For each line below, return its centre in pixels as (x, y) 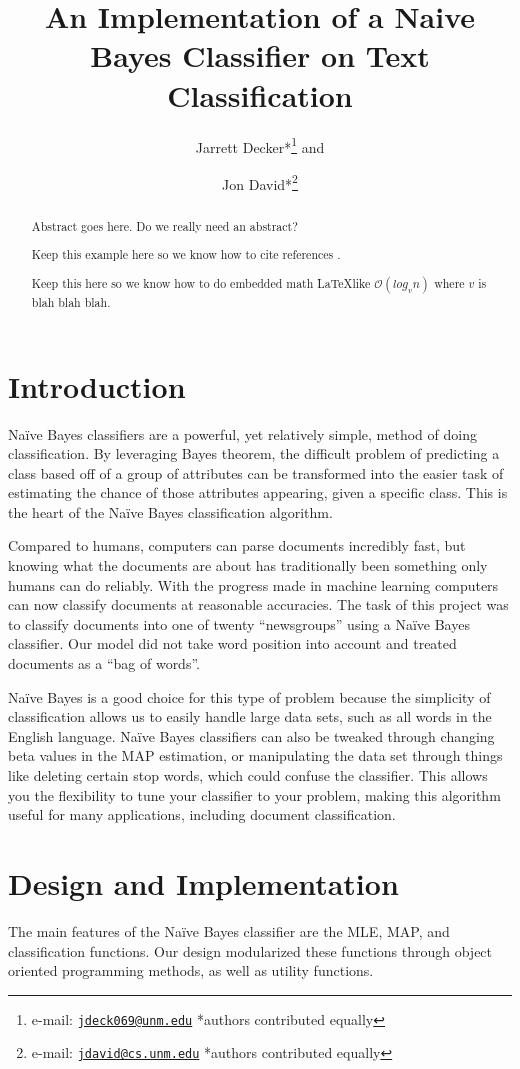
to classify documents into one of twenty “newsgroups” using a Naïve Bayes (239, 623)
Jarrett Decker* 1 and (260, 145)
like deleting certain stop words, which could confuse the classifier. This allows (248, 775)
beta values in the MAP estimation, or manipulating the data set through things (255, 755)
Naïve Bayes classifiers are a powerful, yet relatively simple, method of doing (242, 433)
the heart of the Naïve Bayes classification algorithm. (170, 511)
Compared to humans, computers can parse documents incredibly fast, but (237, 545)
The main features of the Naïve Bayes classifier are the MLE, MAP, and (229, 930)
